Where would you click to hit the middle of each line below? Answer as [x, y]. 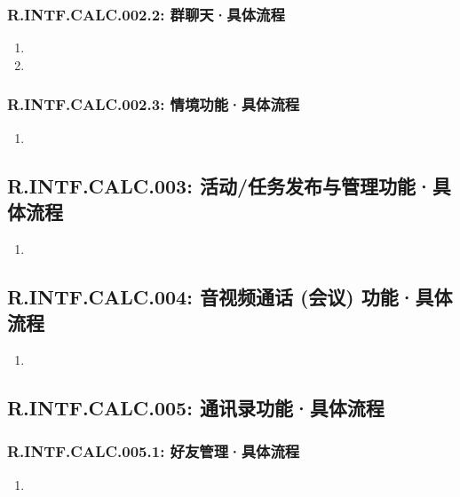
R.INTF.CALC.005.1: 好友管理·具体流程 [154, 451]
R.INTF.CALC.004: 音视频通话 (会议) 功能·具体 [230, 296]
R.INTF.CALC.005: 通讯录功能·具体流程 [196, 407]
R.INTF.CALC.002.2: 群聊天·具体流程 [146, 14]
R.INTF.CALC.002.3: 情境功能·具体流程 [154, 104]
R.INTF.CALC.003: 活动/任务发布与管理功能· [220, 185]
